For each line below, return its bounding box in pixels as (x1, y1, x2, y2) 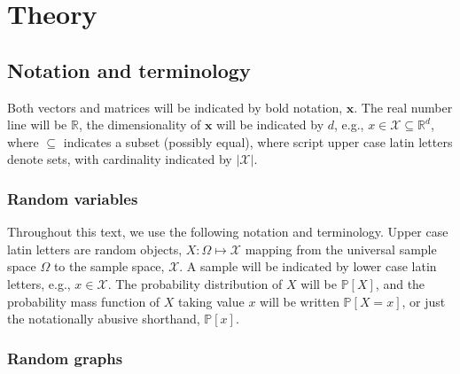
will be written (260, 292, 339, 310)
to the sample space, (53, 257, 165, 276)
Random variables (7, 187, 138, 209)
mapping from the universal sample (245, 239, 437, 258)
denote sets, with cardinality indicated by (7, 150, 232, 168)
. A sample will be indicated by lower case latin (179, 257, 437, 276)
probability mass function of (7, 292, 160, 310)
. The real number (354, 97, 453, 116)
